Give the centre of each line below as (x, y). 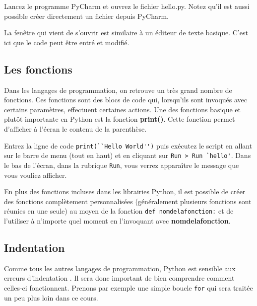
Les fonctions (38, 69)
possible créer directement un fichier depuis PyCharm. (86, 16)
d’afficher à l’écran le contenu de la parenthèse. (75, 128)
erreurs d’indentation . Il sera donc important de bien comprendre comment (119, 278)
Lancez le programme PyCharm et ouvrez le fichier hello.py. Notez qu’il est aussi (127, 6)
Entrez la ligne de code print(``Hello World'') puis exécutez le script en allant (128, 145)
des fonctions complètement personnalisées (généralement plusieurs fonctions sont (128, 201)
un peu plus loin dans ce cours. (51, 297)
